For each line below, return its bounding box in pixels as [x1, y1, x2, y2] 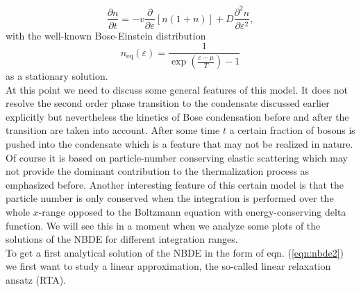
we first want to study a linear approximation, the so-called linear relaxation [6, 259, 331, 273]
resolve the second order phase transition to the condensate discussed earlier [6, 96, 330, 110]
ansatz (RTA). [6, 272, 66, 286]
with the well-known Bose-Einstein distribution [6, 28, 206, 42]
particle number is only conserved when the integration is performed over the [6, 191, 334, 205]
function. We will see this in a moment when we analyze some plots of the [6, 218, 321, 232]
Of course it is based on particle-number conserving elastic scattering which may [6, 150, 348, 164]
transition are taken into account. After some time [6, 123, 220, 137]
